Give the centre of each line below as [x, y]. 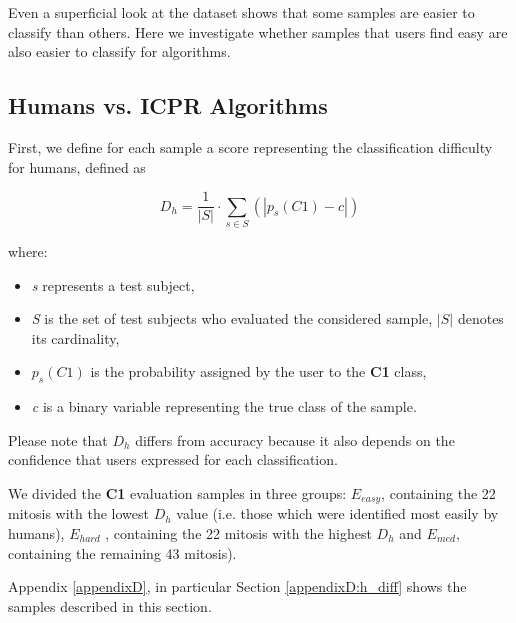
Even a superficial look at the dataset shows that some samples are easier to [241, 12]
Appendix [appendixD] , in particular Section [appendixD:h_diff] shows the [237, 586]
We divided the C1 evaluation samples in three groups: [177, 492]
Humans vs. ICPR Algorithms [168, 105]
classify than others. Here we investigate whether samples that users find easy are [258, 31]
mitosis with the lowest [78, 513]
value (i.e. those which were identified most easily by [337, 513]
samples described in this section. [110, 605]
